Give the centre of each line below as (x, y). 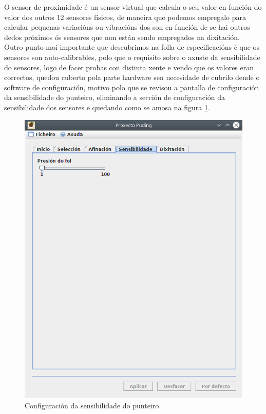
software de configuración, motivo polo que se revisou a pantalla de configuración (132, 87)
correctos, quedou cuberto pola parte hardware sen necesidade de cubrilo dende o (132, 77)
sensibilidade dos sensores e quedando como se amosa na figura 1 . (107, 107)
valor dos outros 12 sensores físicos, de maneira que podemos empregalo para (125, 17)
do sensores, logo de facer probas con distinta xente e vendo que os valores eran (129, 67)
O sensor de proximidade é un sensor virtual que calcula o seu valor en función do (133, 7)
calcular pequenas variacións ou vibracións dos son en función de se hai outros (127, 27)
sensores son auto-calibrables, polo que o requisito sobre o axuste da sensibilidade (132, 57)
